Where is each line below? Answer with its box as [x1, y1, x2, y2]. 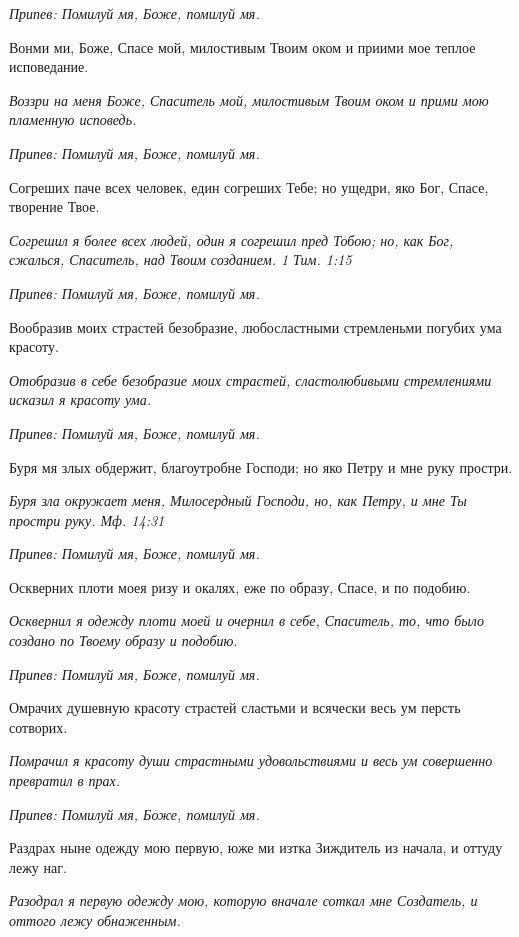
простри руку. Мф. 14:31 [9, 509, 165, 530]
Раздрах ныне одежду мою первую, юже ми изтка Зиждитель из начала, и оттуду [9, 837, 503, 858]
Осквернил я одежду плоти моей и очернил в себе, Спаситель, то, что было [9, 610, 485, 631]
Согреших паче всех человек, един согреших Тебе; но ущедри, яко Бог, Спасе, [9, 176, 489, 197]
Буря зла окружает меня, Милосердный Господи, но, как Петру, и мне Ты [9, 490, 467, 511]
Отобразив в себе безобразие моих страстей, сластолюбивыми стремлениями [9, 369, 492, 390]
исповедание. [9, 56, 89, 77]
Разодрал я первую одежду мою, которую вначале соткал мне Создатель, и [9, 890, 478, 911]
